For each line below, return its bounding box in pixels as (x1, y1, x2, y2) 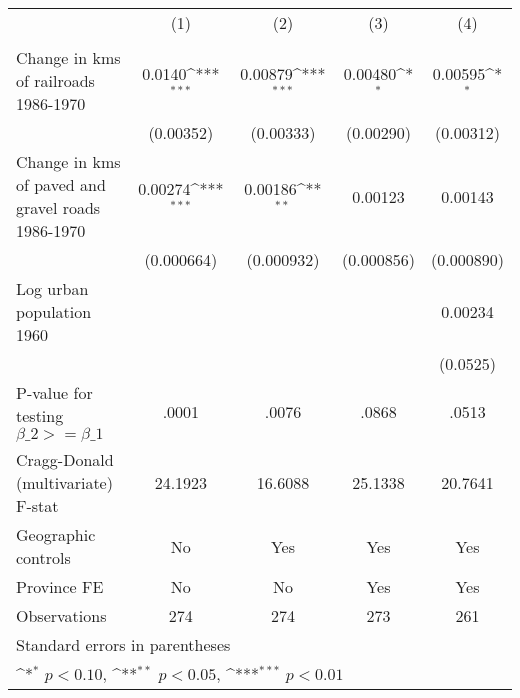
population (16, 300, 92, 323)
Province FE (16, 575, 104, 598)
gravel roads (16, 196, 101, 219)
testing (16, 404, 64, 427)
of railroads (16, 69, 95, 92)
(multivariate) (16, 471, 113, 494)
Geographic (16, 523, 96, 546)
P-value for (16, 381, 93, 404)
